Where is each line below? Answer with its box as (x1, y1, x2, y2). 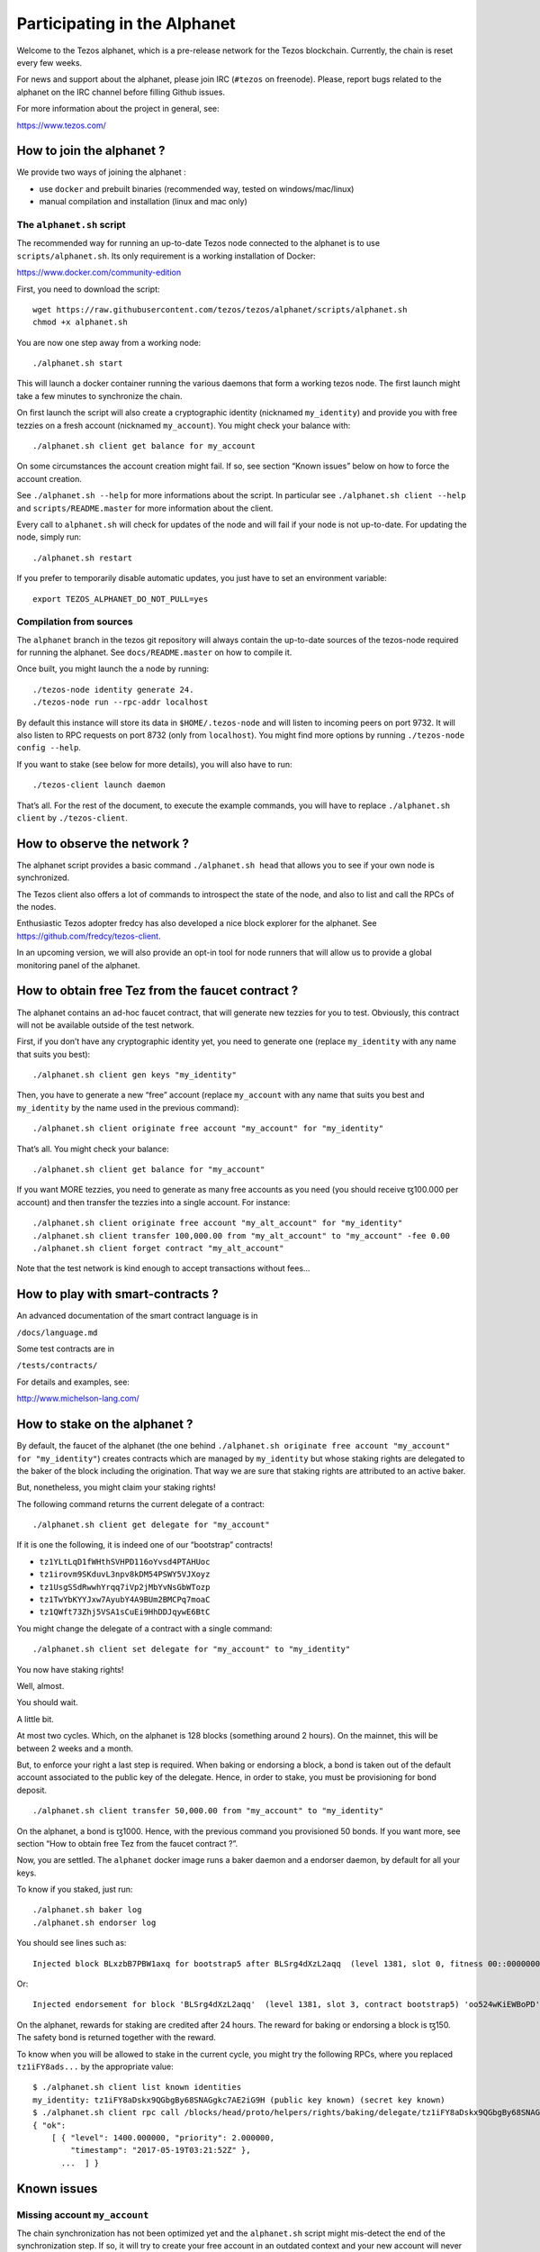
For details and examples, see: (16, 1376, 130, 1387)
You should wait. (16, 1697, 78, 1708)
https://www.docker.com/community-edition (16, 267, 182, 278)
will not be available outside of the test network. (16, 1019, 195, 1031)
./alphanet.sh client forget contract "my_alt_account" (32, 1243, 284, 1253)
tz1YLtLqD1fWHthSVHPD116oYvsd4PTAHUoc (39, 1557, 211, 1566)
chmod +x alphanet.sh (32, 317, 128, 328)
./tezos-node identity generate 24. (32, 685, 194, 695)
